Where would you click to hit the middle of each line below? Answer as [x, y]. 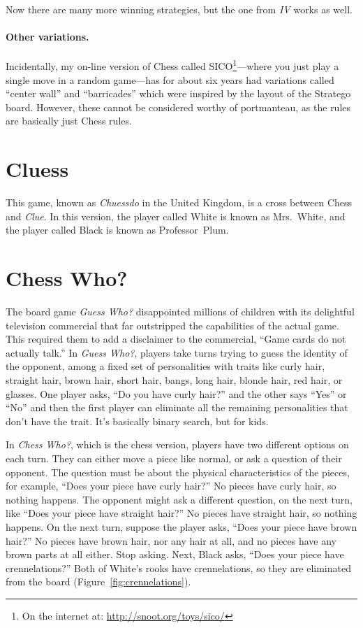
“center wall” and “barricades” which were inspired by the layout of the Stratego [178, 93]
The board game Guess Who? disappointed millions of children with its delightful [180, 312]
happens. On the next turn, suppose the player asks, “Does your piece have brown [181, 526]
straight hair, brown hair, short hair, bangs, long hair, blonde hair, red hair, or [174, 380]
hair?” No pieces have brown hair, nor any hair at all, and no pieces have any [171, 540]
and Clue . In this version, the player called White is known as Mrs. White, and [176, 216]
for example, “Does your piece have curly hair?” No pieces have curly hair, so [171, 486]
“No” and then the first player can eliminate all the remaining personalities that [177, 407]
